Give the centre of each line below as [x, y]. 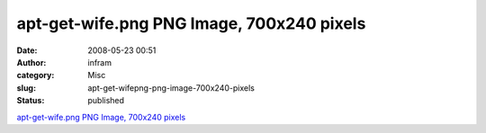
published [106, 101]
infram [100, 62]
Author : [31, 62]
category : [36, 75]
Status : [31, 101]
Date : [27, 50]
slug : [26, 88]
